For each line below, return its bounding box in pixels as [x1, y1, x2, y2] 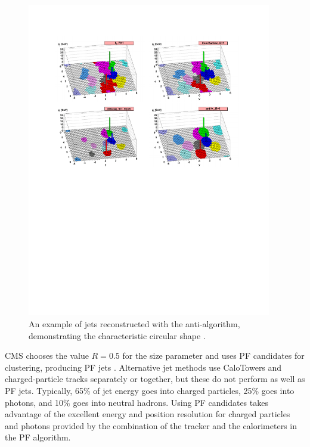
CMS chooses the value [5, 349, 89, 362]
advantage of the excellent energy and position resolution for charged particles [5, 408, 290, 420]
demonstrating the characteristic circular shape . [29, 329, 206, 342]
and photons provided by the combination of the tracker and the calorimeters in [5, 419, 297, 432]
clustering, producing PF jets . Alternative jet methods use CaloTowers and [5, 361, 282, 373]
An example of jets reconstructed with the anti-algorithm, [29, 318, 240, 330]
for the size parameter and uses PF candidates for [122, 349, 305, 362]
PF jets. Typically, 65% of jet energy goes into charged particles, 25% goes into [5, 384, 294, 396]
